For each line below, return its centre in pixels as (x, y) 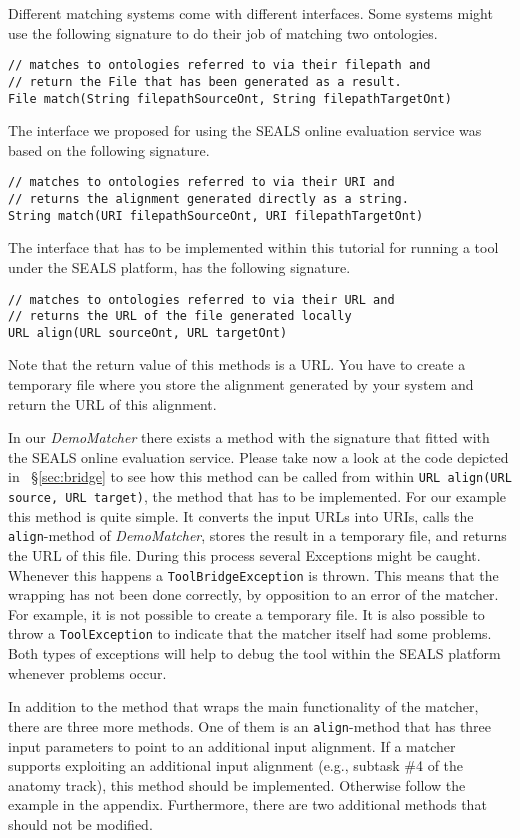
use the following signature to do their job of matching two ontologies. (223, 32)
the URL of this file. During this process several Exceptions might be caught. (244, 555)
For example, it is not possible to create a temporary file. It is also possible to (246, 613)
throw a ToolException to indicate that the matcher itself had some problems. (250, 633)
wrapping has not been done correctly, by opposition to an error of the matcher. (253, 594)
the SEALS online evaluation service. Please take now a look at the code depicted (258, 456)
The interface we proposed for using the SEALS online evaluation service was (245, 130)
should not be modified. (80, 823)
